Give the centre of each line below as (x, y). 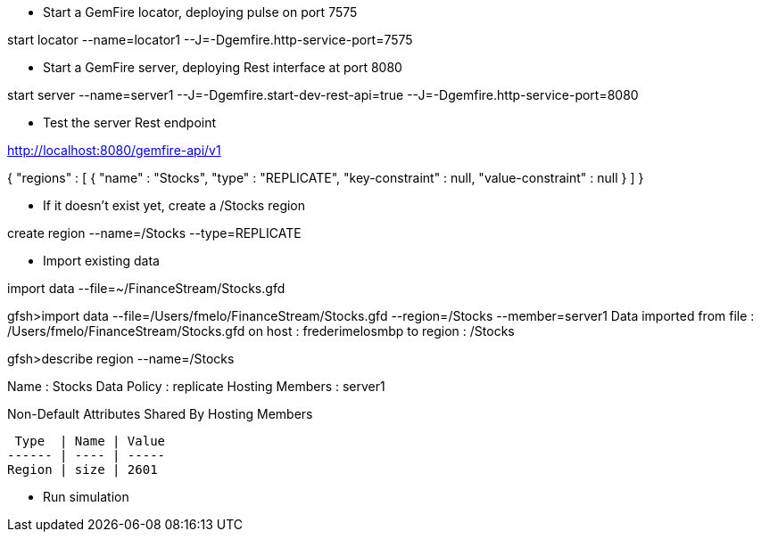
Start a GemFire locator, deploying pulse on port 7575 (200, 12)
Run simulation (86, 497)
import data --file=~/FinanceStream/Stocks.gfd (146, 288)
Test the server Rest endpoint (130, 122)
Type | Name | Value (90, 441)
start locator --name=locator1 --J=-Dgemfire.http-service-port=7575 (210, 40)
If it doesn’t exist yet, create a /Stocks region (174, 205)
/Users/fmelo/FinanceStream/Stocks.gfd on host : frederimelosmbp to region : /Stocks (261, 331)
